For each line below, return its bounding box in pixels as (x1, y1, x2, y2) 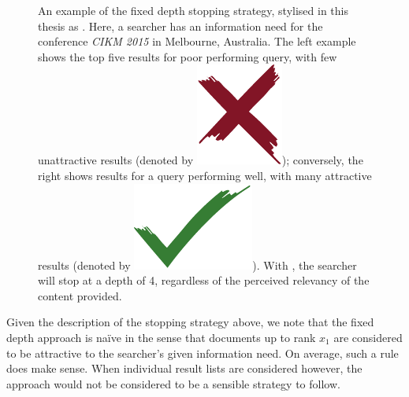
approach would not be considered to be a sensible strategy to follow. (6, 375, 340, 391)
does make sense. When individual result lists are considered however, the (6, 360, 363, 377)
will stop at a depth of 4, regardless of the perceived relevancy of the (38, 272, 370, 289)
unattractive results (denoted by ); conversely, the (38, 152, 363, 168)
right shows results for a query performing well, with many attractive (38, 167, 372, 183)
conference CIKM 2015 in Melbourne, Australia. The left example (38, 33, 356, 50)
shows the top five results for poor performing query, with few (38, 48, 337, 64)
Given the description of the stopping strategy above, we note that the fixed (6, 314, 374, 330)
